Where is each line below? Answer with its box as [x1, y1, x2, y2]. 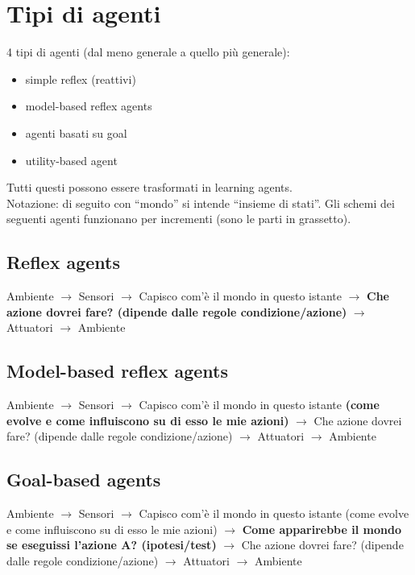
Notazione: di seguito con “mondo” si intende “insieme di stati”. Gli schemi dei [6, 194, 395, 211]
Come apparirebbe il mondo [242, 520, 401, 537]
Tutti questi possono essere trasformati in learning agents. [6, 179, 293, 196]
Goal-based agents [6, 467, 161, 492]
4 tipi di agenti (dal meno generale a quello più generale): [6, 43, 290, 60]
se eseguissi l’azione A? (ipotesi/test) [6, 536, 217, 553]
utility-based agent [25, 151, 118, 168]
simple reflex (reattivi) [25, 70, 136, 87]
